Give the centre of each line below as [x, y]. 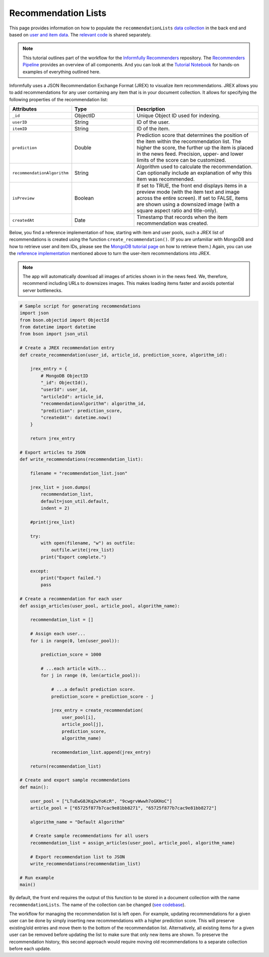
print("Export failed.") [71, 578]
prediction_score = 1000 [71, 655]
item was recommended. [166, 179]
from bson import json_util [54, 334]
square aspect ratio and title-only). [177, 211]
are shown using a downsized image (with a [188, 204]
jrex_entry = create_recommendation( [97, 710]
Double [83, 148]
